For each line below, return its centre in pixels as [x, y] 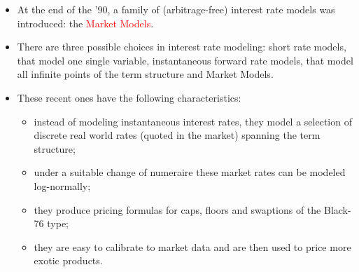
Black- [337, 209]
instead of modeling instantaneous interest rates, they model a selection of [193, 121]
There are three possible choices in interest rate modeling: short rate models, [182, 47]
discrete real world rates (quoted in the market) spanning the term [177, 135]
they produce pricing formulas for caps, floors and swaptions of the [177, 209]
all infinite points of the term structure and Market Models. [145, 74]
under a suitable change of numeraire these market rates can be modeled [190, 172]
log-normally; [62, 185]
